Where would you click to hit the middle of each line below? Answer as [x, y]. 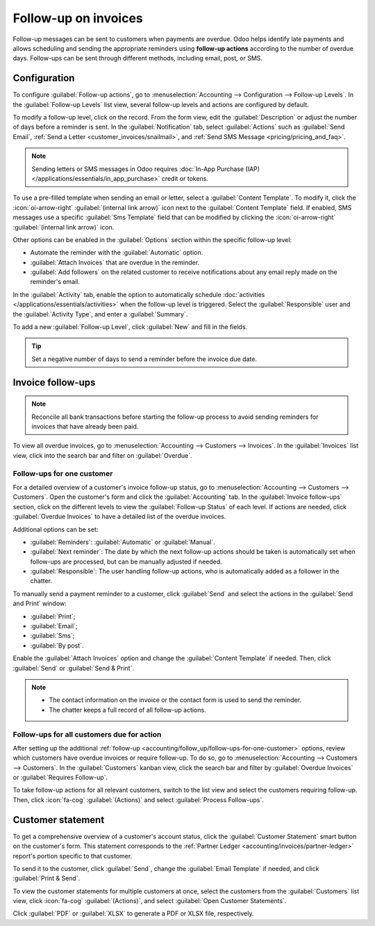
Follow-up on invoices [78, 18]
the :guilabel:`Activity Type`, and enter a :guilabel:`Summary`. [100, 314]
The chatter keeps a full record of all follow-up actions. [127, 710]
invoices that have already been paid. [85, 426]
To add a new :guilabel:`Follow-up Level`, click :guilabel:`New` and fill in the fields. [130, 327]
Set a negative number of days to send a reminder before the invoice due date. [144, 359]
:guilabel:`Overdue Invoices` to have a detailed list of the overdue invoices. [119, 517]
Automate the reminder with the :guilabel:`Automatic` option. [117, 253]
